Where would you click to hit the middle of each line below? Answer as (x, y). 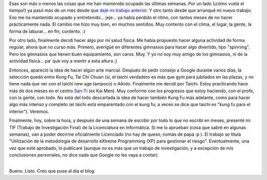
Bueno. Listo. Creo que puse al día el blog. (52, 171)
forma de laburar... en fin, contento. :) (47, 31)
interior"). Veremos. (29, 111)
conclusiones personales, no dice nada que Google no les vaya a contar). (84, 155)
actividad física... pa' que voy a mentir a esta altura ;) (63, 61)
